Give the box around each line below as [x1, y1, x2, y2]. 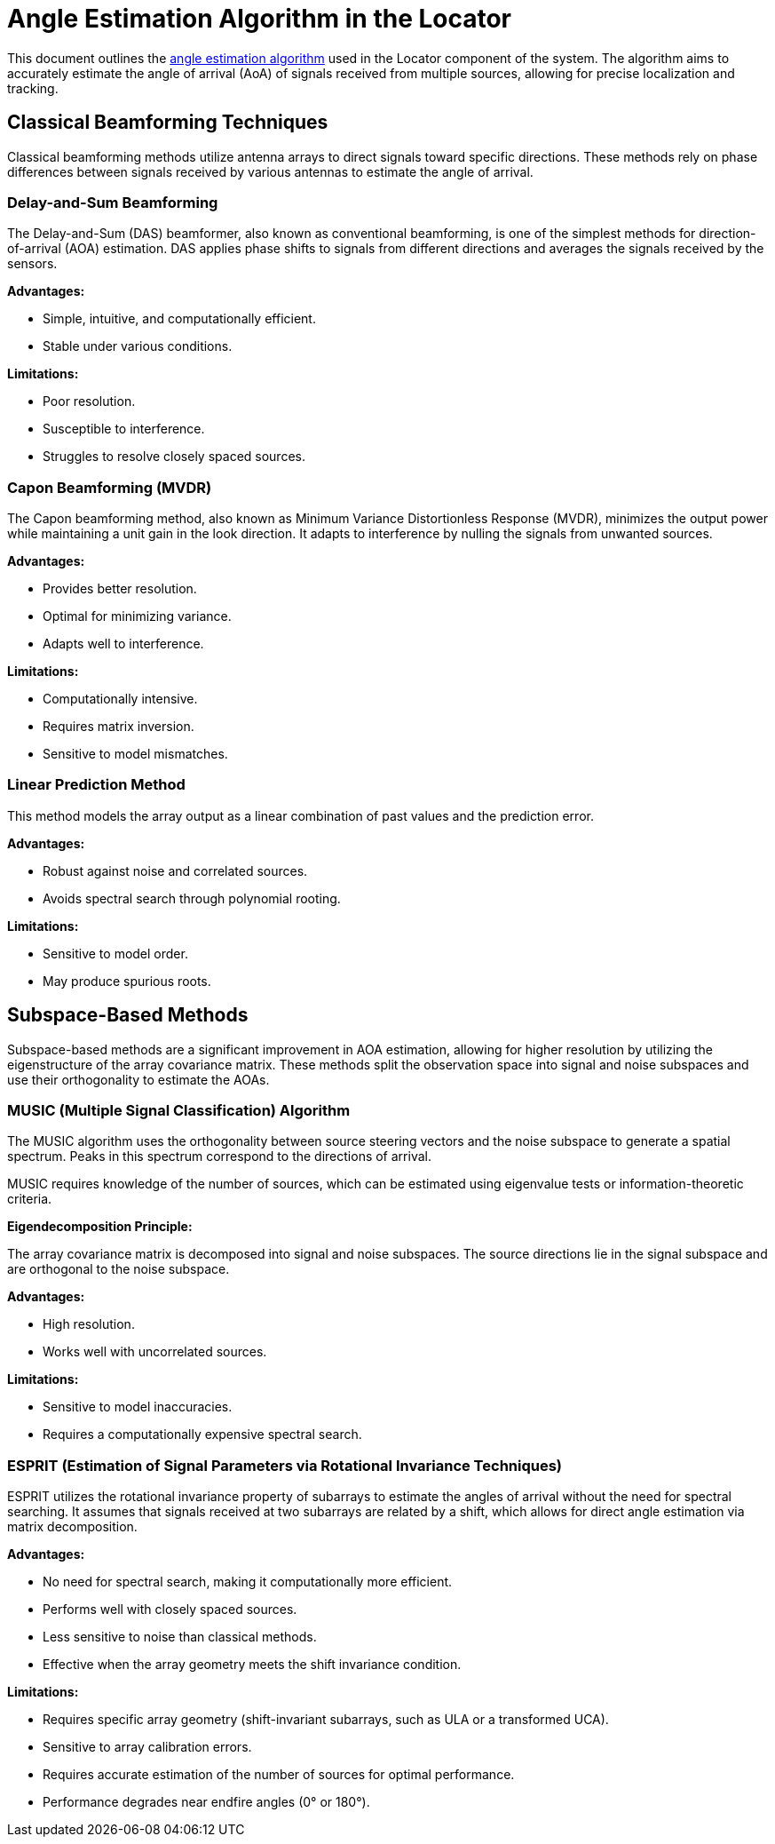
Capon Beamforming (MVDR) [7, 478, 212, 497]
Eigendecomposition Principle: [7, 1219, 193, 1235]
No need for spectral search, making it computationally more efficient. [43, 1574, 453, 1590]
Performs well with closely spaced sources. [43, 1602, 297, 1617]
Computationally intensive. [43, 691, 198, 707]
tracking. [7, 80, 59, 96]
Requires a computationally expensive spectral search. [43, 1427, 362, 1443]
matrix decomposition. [7, 1519, 138, 1535]
